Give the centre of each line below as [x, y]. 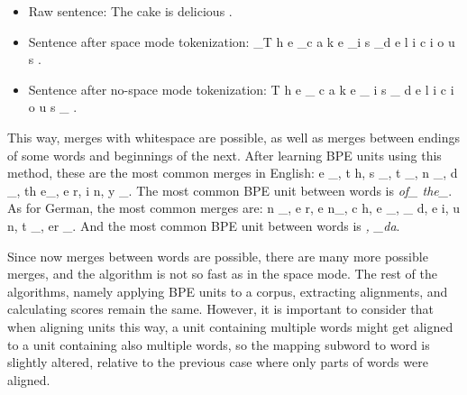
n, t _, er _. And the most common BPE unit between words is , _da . [204, 225]
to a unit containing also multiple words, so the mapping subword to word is [219, 344]
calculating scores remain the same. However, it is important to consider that [221, 309]
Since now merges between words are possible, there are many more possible [218, 256]
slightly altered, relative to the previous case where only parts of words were [218, 362]
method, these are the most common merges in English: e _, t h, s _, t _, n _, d [233, 173]
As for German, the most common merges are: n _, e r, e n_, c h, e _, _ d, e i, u [234, 208]
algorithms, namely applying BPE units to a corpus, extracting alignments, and [228, 291]
